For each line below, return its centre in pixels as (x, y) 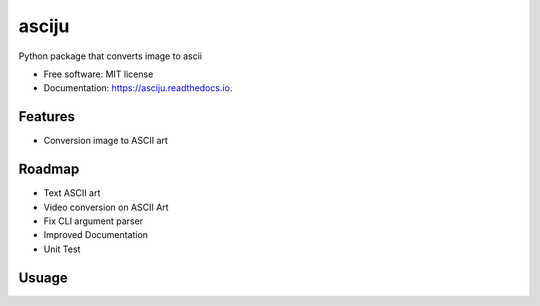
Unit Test (62, 249)
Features (46, 116)
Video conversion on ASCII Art (106, 207)
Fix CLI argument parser (93, 221)
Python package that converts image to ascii (110, 56)
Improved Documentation (96, 235)
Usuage (43, 277)
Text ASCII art (72, 193)
